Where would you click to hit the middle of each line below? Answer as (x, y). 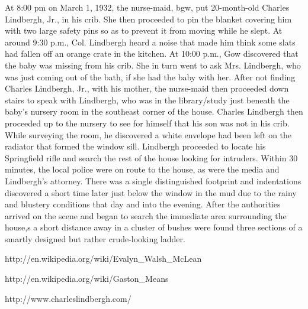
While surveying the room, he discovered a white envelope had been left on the (148, 134)
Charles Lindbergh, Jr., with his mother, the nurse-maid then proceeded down (147, 88)
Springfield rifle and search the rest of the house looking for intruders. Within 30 (151, 157)
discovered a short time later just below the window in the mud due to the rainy (151, 192)
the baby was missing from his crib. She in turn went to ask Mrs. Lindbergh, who (153, 65)
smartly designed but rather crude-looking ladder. (95, 238)
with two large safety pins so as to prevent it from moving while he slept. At (144, 30)
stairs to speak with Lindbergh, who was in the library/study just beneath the (147, 100)
